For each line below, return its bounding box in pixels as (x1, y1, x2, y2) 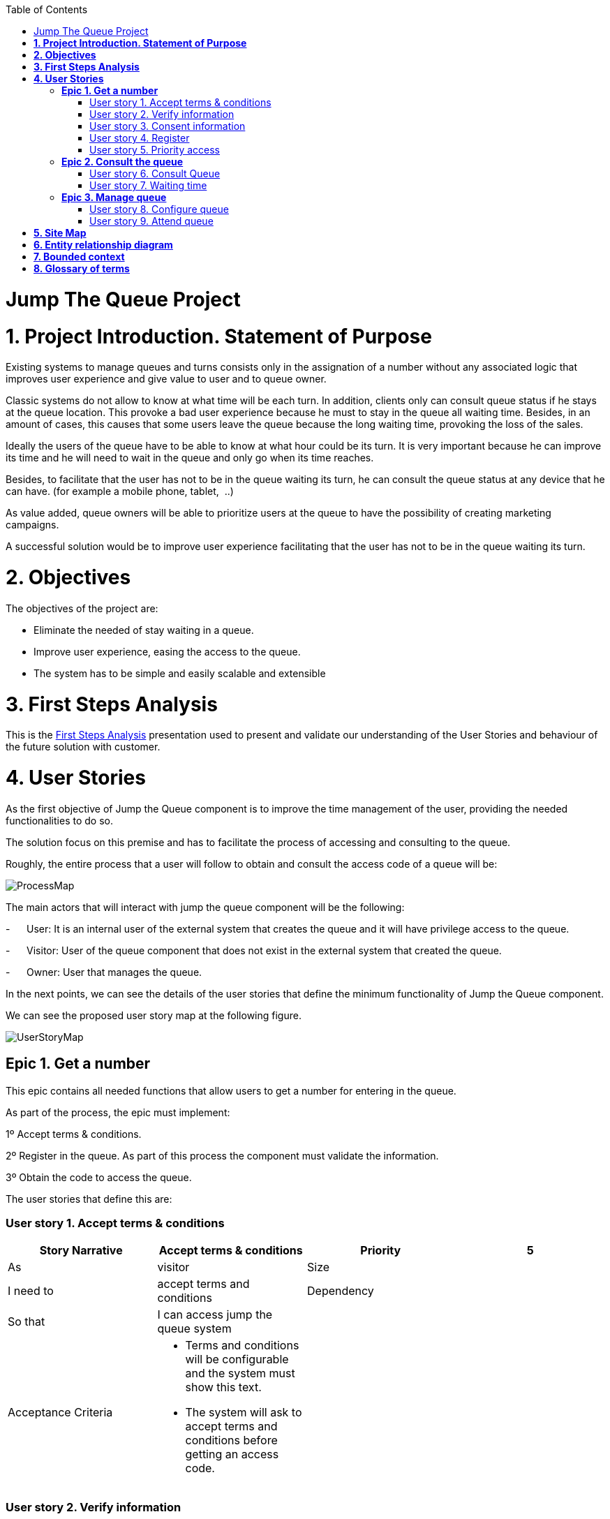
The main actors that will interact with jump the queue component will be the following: (6, 901, 405, 913)
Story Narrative (39, 1243, 123, 1258)
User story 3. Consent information (89, 120, 246, 132)
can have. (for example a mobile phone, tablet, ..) (6, 485, 234, 498)
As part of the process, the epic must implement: (6, 1106, 230, 1118)
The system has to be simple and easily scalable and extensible (34, 667, 326, 679)
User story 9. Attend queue (89, 215, 214, 227)
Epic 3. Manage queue (61, 191, 167, 203)
